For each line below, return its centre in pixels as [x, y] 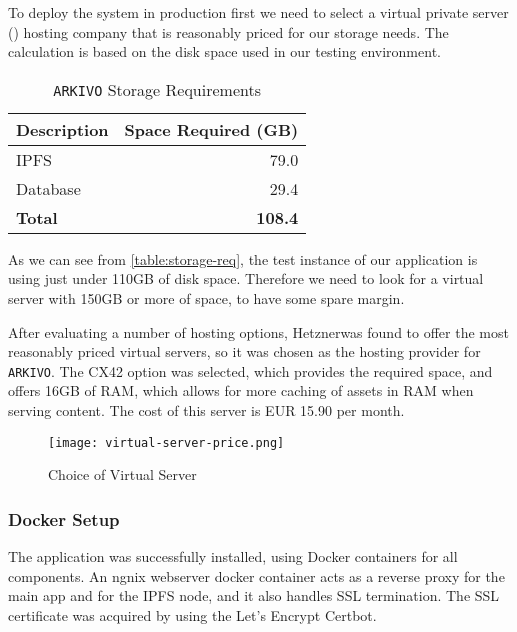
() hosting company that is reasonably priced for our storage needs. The [228, 31]
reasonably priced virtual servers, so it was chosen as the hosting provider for [244, 351]
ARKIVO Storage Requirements [157, 89]
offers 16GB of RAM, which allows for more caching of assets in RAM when [241, 390]
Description [62, 129]
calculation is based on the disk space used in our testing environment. [224, 51]
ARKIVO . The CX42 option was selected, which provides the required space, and [250, 370]
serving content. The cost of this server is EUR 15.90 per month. [206, 410]
